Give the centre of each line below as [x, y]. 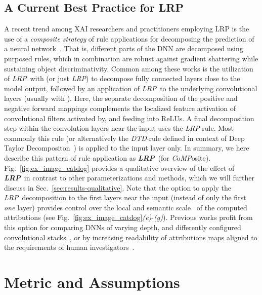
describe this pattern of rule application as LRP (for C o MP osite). [107, 157]
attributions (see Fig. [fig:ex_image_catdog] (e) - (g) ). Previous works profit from [128, 217]
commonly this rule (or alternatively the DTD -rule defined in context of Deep [124, 138]
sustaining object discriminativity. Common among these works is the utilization [129, 68]
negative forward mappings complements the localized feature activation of [120, 108]
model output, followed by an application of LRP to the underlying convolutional [131, 88]
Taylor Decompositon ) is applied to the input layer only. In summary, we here [127, 148]
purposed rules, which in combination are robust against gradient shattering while [131, 58]
